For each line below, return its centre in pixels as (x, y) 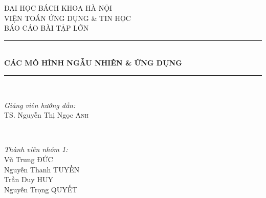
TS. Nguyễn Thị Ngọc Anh (47, 115)
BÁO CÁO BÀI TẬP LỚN (47, 28)
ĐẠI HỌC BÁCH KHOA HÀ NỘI (58, 8)
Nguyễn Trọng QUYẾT (41, 189)
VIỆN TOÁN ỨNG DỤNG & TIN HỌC (68, 18)
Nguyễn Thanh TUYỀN (42, 169)
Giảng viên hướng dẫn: (40, 105)
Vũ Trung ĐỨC (29, 159)
